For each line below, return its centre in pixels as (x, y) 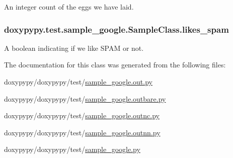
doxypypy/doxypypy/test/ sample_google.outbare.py (85, 98)
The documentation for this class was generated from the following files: (115, 65)
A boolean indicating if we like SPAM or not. (74, 48)
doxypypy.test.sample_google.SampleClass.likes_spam (116, 29)
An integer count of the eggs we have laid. (69, 7)
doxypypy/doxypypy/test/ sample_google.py (72, 149)
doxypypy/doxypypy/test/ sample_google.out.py (78, 82)
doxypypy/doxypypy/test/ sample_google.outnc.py (82, 115)
